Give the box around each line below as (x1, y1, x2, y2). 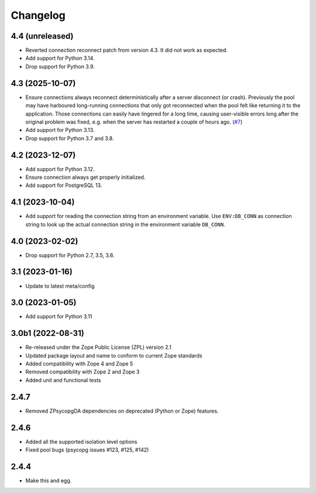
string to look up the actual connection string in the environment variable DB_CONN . (25, 220, 225, 228)
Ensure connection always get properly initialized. (25, 174, 146, 181)
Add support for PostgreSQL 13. (25, 182, 102, 189)
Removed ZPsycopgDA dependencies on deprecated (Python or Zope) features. (25, 407, 219, 414)
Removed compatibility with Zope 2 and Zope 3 (25, 368, 140, 375)
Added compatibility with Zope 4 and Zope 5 (25, 361, 133, 368)
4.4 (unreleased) (11, 31, 74, 41)
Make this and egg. (25, 477, 72, 484)
